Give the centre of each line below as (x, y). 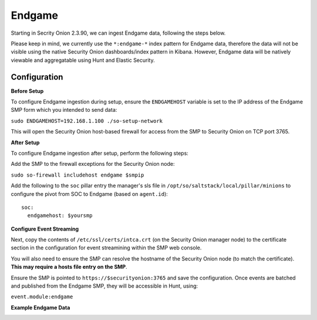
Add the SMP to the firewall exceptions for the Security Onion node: (93, 164)
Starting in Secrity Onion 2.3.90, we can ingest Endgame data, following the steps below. (118, 33)
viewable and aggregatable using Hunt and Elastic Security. (83, 60)
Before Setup (27, 91)
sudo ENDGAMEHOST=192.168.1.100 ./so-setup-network (87, 121)
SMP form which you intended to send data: (64, 110)
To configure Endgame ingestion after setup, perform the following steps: (100, 153)
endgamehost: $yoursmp (60, 216)
